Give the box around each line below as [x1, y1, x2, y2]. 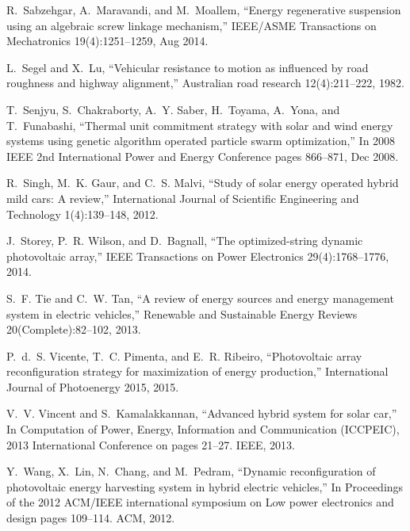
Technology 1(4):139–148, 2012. [6, 205, 159, 222]
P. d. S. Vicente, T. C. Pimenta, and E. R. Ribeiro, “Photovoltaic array [6, 347, 362, 364]
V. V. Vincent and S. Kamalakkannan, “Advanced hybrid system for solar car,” [6, 405, 397, 422]
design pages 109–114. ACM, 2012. [6, 510, 175, 526]
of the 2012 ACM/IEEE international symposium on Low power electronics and [6, 494, 394, 510]
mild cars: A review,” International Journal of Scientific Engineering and [6, 189, 359, 206]
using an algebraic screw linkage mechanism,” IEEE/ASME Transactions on [6, 17, 377, 33]
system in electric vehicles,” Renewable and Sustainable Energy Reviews [6, 305, 358, 322]
